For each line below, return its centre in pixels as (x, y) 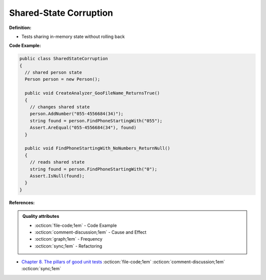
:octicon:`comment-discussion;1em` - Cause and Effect (91, 232)
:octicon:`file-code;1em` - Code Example (76, 225)
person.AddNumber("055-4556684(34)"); (77, 114)
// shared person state (53, 72)
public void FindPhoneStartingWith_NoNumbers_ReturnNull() (98, 148)
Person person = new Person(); (63, 79)
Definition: (20, 28)
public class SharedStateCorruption (64, 59)
